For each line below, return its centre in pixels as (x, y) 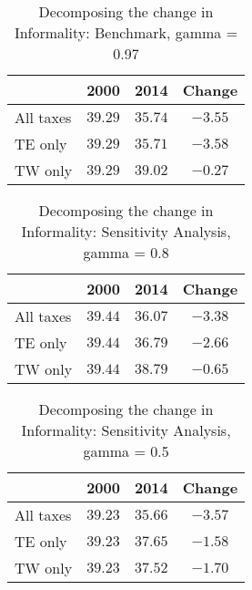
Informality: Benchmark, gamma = (126, 32)
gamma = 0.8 (126, 252)
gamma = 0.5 (126, 451)
